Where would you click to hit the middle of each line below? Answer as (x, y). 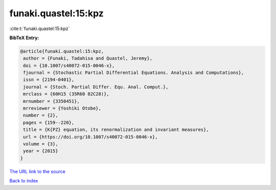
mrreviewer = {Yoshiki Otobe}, (62, 108)
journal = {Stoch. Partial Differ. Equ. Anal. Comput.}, (96, 87)
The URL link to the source (38, 171)
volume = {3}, (41, 144)
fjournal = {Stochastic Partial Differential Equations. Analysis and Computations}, (134, 73)
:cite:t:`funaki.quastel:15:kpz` (40, 29)
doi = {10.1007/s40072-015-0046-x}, (69, 65)
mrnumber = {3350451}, (52, 101)
